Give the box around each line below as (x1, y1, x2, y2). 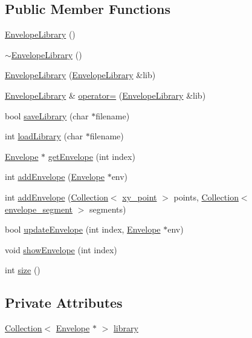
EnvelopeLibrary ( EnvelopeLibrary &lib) (5, 68, 156, 81)
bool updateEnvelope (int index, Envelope (5, 223, 161, 236)
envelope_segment (5, 202, 73, 215)
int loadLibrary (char (5, 130, 83, 142)
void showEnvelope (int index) (5, 243, 117, 256)
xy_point (122, 190, 157, 203)
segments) (89, 202, 126, 215)
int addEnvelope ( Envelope (5, 170, 105, 183)
